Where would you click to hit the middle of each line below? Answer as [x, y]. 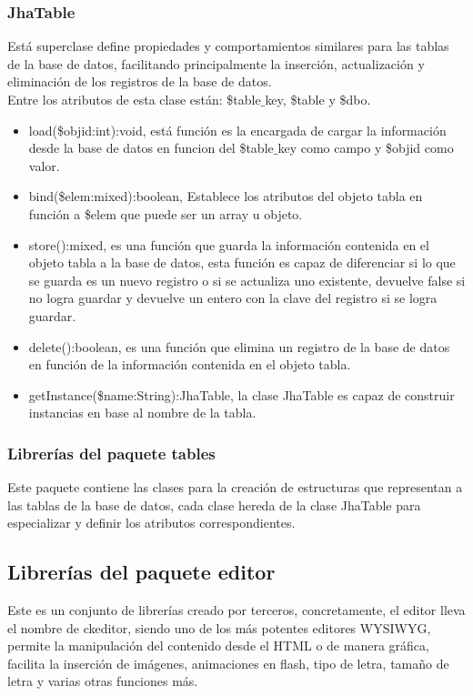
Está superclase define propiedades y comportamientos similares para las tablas [228, 46]
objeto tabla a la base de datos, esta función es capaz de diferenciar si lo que [242, 262]
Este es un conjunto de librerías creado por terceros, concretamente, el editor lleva [236, 610]
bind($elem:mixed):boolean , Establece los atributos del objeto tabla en [226, 196]
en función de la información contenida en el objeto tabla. [190, 364]
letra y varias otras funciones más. [103, 681]
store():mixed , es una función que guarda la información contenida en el [229, 244]
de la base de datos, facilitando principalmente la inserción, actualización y [216, 63]
